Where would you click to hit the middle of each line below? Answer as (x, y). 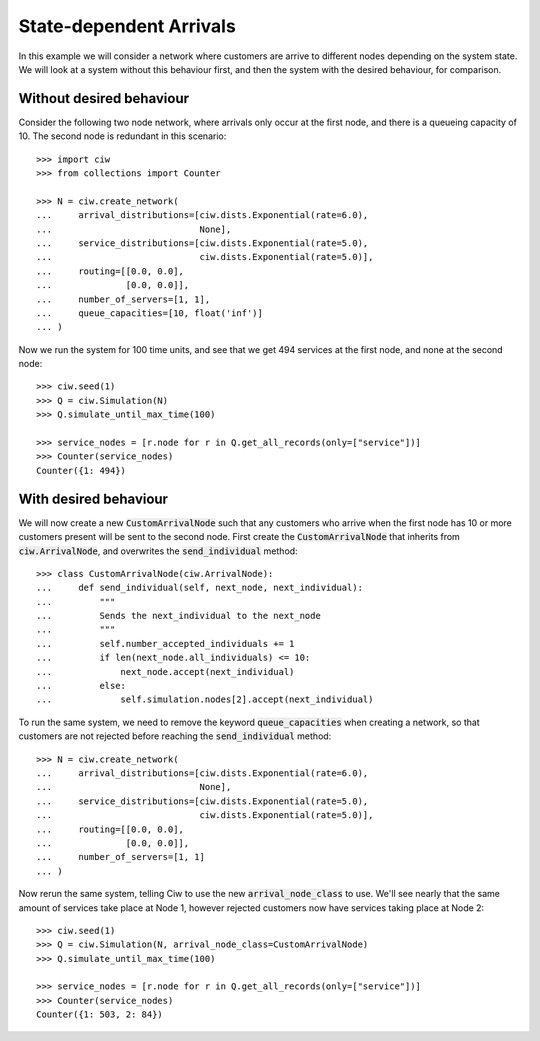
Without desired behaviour (104, 98)
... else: (81, 686)
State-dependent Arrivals (127, 26)
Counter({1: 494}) (81, 470)
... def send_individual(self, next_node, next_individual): (200, 588)
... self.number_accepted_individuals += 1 (165, 643)
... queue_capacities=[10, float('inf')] (150, 313)
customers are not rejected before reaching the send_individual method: (175, 736)
